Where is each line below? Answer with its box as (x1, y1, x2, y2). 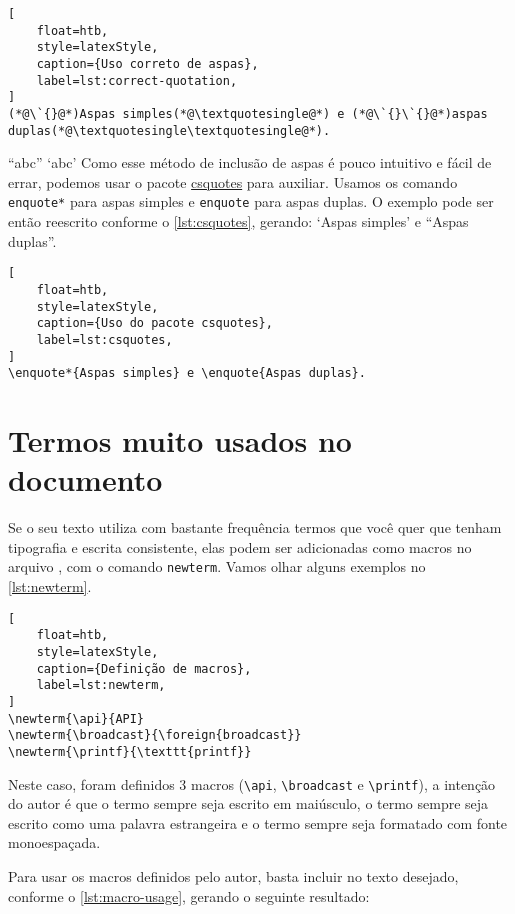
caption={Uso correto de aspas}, (36, 56, 259, 71)
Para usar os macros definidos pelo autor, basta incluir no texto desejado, (8, 865, 459, 886)
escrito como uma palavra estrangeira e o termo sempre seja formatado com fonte (8, 812, 508, 833)
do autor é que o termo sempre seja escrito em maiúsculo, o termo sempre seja (8, 793, 489, 814)
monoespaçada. (8, 832, 101, 853)
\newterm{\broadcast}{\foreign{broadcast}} (8, 728, 302, 743)
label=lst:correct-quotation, (36, 73, 238, 88)
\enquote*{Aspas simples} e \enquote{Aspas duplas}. (8, 366, 366, 381)
